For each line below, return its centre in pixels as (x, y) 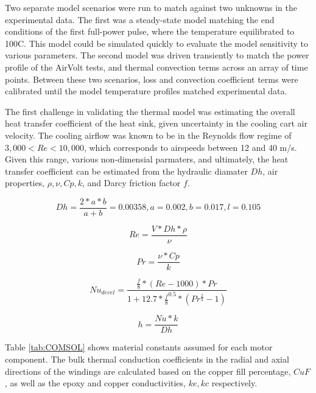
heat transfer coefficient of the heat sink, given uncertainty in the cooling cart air (156, 123)
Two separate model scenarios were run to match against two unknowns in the (151, 7)
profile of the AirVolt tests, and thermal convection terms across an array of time (156, 67)
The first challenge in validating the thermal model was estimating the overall (150, 111)
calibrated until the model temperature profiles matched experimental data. (146, 91)
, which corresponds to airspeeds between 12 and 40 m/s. (190, 147)
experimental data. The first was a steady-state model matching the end (140, 19)
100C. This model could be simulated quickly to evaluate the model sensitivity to (157, 43)
